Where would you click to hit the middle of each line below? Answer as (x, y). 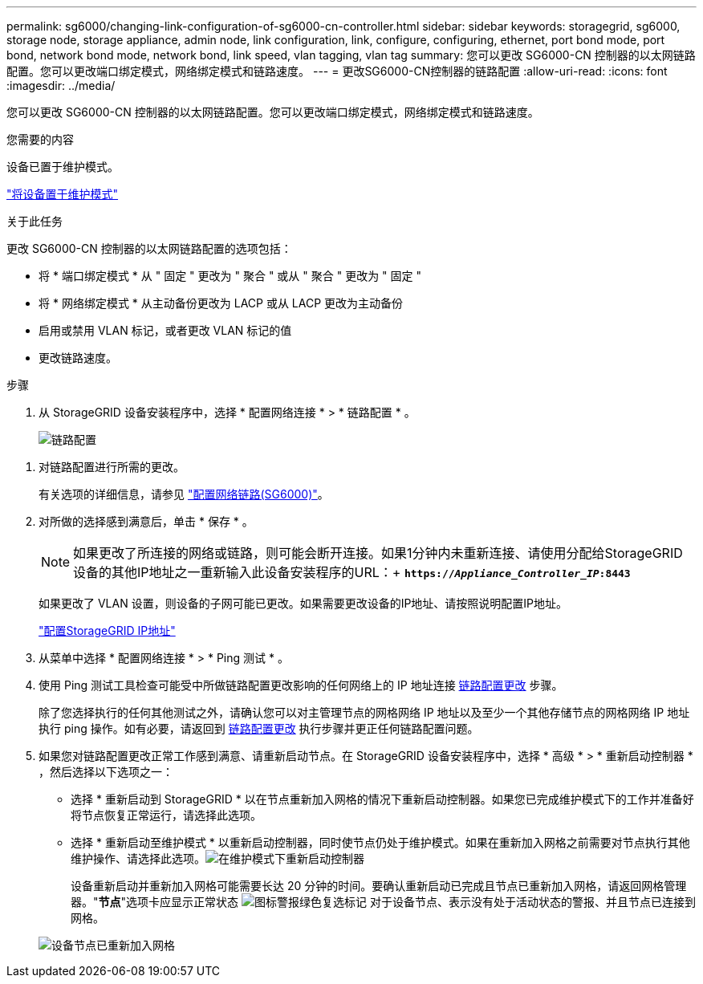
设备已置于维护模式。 (63, 167)
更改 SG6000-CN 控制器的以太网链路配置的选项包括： (149, 248)
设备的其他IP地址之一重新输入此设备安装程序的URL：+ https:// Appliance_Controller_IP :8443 (352, 572)
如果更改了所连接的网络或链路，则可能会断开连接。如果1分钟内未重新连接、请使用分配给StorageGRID (378, 553)
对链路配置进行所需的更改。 (112, 467)
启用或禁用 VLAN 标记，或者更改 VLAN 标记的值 (165, 330)
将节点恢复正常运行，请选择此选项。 (166, 815)
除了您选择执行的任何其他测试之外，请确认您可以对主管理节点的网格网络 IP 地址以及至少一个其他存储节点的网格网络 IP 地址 (364, 712)
